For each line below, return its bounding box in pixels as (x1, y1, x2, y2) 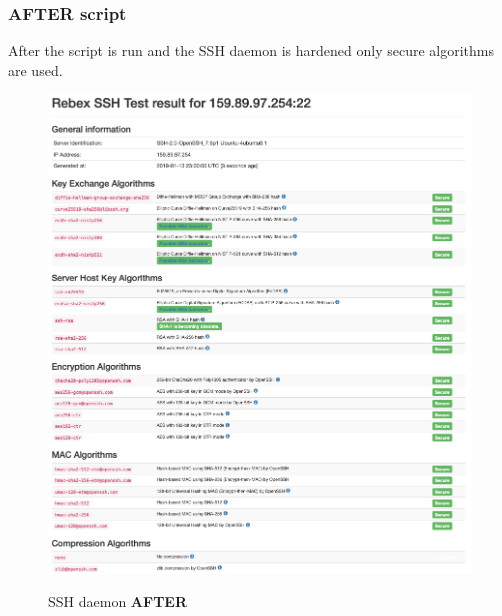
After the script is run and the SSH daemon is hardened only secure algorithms (8, 40, 494, 61)
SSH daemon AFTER (48, 591, 188, 612)
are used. (8, 59, 63, 80)
